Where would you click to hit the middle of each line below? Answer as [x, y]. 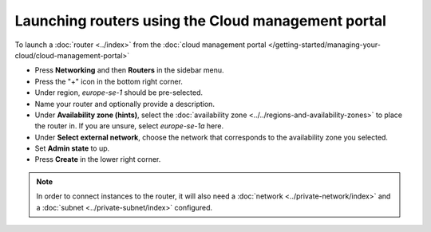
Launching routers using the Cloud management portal [201, 21]
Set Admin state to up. [72, 148]
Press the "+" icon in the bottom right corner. [109, 81]
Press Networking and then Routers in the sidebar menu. [129, 70]
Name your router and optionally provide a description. [125, 104]
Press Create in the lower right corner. [98, 159]
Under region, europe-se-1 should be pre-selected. [119, 92]
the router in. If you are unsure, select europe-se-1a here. [129, 126]
